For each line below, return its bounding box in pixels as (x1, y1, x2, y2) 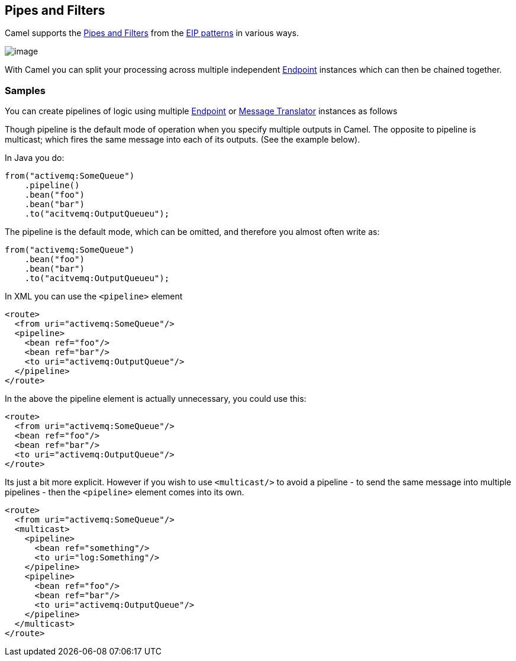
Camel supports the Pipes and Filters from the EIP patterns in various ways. (5, 28, 299, 38)
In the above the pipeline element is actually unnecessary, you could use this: (5, 394, 307, 404)
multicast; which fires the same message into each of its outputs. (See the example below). (5, 134, 360, 145)
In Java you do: (5, 153, 64, 163)
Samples (5, 84, 46, 96)
